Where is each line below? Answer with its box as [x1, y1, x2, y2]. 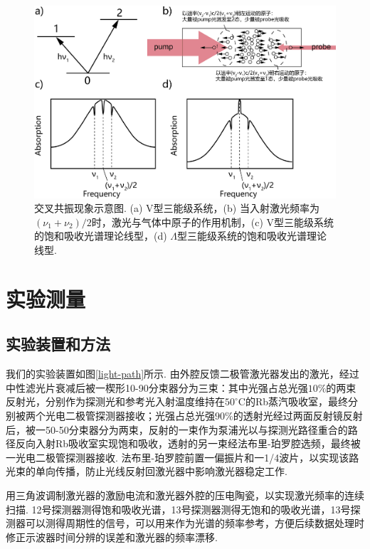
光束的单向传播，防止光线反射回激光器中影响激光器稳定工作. [6, 464, 287, 479]
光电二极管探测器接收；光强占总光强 [45, 407, 215, 422]
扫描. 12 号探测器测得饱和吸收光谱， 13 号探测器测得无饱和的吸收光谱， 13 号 [6, 501, 351, 516]
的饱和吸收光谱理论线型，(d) [34, 228, 167, 243]
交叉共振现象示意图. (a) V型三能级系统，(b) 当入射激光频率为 [34, 201, 319, 215]
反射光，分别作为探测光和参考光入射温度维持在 [6, 394, 225, 409]
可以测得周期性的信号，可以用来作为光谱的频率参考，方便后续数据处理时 [25, 516, 364, 531]
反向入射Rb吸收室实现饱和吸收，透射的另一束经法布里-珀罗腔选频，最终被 [15, 436, 361, 451]
